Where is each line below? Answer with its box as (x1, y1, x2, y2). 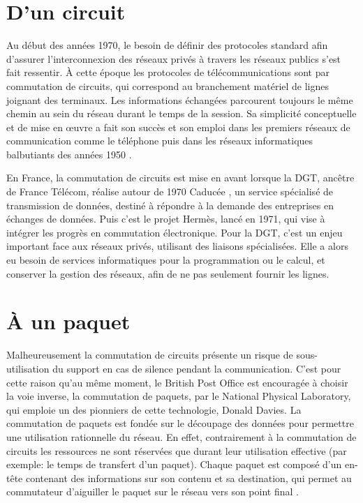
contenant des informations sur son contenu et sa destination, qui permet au (25, 470, 352, 485)
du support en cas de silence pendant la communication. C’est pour (52, 361, 341, 375)
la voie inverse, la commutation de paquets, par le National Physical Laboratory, (6, 389, 351, 403)
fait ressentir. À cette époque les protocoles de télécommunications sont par (6, 65, 329, 80)
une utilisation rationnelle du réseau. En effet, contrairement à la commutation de (6, 429, 357, 444)
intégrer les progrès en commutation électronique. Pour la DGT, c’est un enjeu (6, 225, 343, 239)
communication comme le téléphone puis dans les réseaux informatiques (6, 133, 313, 148)
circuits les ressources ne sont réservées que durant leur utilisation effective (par (6, 443, 347, 458)
